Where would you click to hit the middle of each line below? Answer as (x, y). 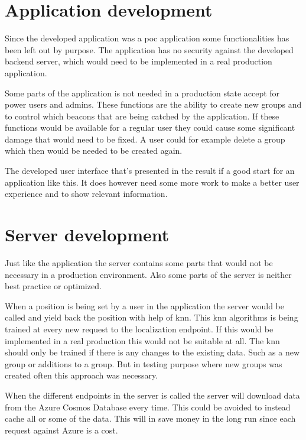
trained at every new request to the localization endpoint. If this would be (139, 329)
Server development (87, 234)
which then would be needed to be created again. (94, 151)
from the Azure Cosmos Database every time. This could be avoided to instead (148, 407)
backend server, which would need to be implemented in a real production (139, 61)
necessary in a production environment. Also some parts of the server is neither (148, 274)
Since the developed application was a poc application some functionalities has (147, 38)
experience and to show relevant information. (86, 194)
